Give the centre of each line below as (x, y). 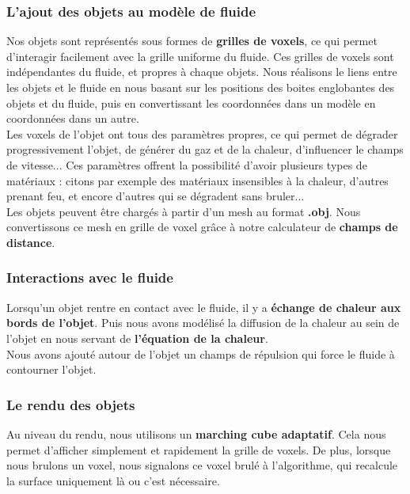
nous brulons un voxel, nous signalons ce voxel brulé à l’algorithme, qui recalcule (202, 465)
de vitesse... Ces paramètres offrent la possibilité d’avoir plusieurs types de (187, 164)
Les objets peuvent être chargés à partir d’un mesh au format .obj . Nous (184, 211)
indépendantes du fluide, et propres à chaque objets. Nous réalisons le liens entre (202, 72)
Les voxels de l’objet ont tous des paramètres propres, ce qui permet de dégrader (202, 133)
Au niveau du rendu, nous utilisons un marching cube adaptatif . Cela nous (196, 433)
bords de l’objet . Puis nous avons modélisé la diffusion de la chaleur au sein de (203, 323)
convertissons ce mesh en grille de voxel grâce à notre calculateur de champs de (202, 227)
